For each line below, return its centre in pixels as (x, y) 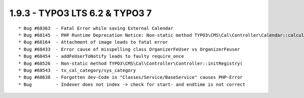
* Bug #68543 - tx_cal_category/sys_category (77, 70)
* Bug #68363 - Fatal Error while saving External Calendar (96, 28)
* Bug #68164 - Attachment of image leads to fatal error (93, 42)
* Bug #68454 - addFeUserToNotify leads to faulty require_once (101, 56)
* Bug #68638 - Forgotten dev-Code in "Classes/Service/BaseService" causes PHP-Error (131, 77)
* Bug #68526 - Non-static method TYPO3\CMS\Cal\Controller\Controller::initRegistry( (131, 63)
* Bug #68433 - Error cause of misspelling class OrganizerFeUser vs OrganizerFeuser (129, 49)
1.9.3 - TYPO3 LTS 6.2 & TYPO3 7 (81, 13)
